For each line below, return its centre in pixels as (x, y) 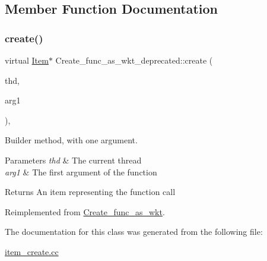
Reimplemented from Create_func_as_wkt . (85, 211)
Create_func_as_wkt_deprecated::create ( (134, 60)
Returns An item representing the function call (90, 192)
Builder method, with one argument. (71, 140)
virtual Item (27, 60)
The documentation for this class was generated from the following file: (134, 232)
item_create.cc (32, 251)
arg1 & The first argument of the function (81, 172)
